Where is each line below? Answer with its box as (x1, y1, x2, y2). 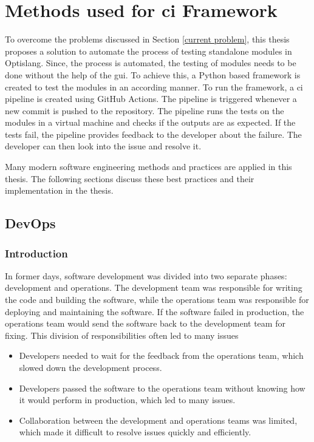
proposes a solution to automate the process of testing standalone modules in (5, 44, 292, 57)
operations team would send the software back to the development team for (5, 317, 285, 330)
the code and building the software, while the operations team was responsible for (5, 293, 309, 306)
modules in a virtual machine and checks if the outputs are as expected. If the (5, 116, 296, 129)
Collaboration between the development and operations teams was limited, (19, 413, 298, 426)
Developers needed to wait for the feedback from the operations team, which (19, 349, 304, 362)
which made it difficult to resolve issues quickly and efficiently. (19, 426, 251, 438)
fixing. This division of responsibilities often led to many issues (5, 328, 239, 341)
